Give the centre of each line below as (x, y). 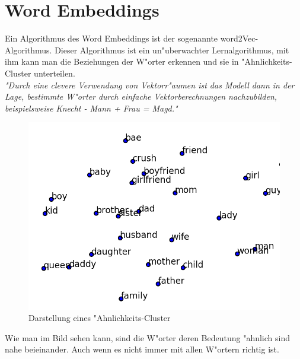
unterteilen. (55, 73)
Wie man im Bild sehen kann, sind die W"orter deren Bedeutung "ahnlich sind (148, 337)
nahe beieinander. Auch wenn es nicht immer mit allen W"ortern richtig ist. (142, 349)
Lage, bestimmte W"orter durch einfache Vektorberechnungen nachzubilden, (141, 96)
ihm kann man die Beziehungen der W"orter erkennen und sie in (122, 61)
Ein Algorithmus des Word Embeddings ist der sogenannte (111, 38)
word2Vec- (239, 38)
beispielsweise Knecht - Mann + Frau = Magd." (91, 108)
